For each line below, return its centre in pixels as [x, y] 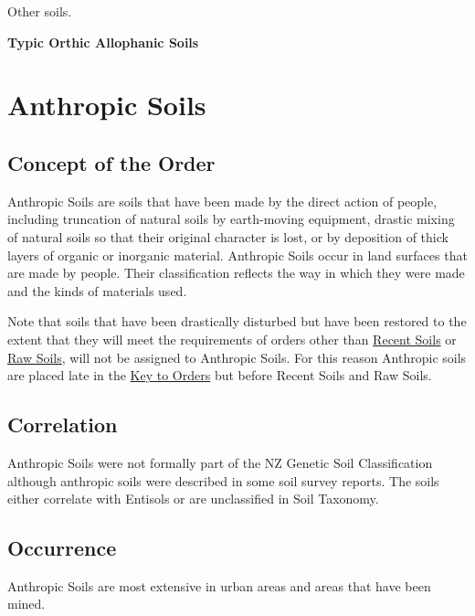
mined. [26, 604]
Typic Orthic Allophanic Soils [103, 42]
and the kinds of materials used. [97, 290]
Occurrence [62, 548]
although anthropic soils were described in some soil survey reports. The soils [223, 480]
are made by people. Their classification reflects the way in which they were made [236, 273]
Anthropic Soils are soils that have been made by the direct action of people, [222, 201]
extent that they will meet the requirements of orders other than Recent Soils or [232, 339]
